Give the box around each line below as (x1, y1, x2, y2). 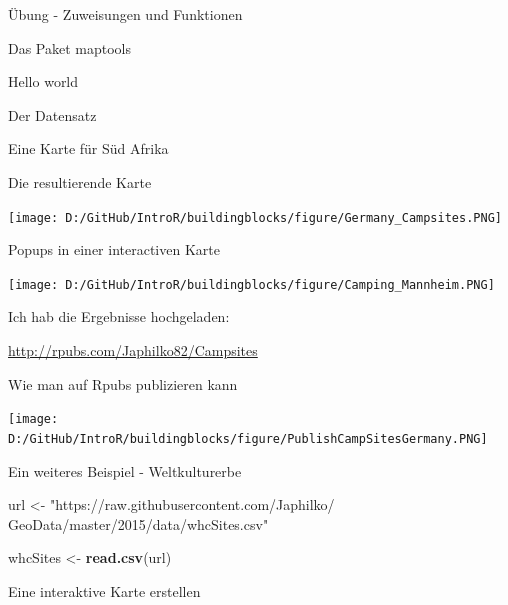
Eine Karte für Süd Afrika (8, 138, 169, 159)
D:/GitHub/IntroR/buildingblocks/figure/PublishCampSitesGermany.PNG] (8, 431, 488, 446)
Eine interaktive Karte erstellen (8, 580, 201, 601)
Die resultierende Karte (8, 171, 152, 192)
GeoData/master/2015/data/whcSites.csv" (8, 513, 269, 534)
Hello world (8, 71, 79, 92)
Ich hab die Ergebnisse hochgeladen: (8, 306, 230, 327)
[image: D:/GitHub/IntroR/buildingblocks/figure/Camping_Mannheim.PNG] (8, 277, 495, 292)
